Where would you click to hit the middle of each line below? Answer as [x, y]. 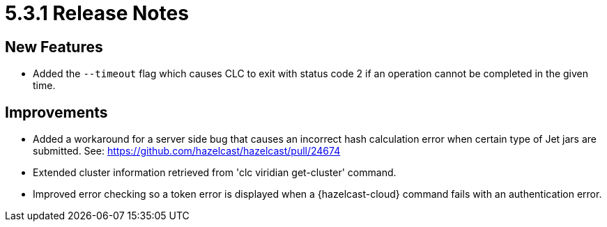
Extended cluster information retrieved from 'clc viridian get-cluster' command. [215, 173]
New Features [54, 47]
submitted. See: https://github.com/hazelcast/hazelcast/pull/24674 [187, 151]
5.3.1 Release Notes [97, 13]
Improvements [56, 112]
